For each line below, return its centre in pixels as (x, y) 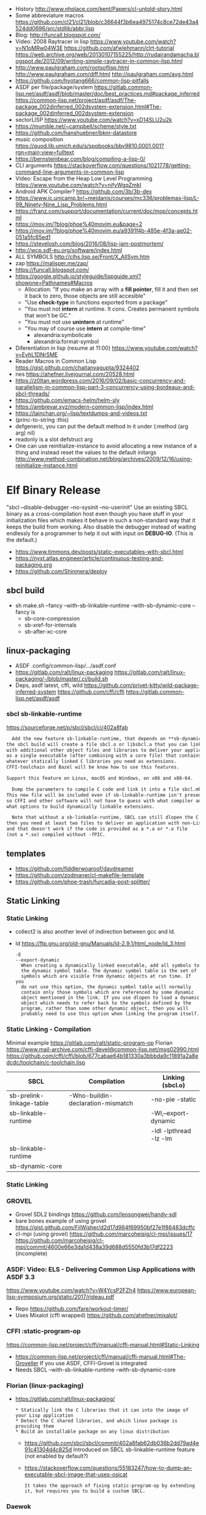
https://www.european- (167, 1290)
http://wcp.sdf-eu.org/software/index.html (69, 250)
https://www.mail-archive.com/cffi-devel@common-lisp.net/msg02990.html (103, 1049)
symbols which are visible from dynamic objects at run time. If (106, 976)
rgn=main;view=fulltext (45, 152)
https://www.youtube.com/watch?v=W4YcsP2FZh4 (71, 1290)
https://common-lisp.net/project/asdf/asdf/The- (76, 100)
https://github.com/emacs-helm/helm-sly (67, 400)
